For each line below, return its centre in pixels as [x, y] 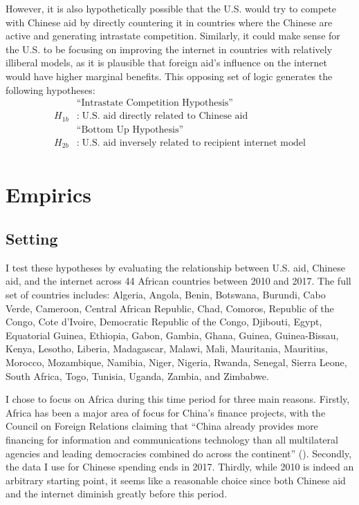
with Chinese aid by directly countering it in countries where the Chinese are [169, 22]
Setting [32, 238]
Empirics [49, 194]
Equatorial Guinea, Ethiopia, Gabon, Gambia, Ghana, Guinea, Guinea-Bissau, [172, 335]
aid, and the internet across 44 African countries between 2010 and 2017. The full [178, 281]
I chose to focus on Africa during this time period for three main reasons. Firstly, [178, 399]
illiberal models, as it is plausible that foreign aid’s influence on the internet [166, 63]
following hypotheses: [50, 89]
